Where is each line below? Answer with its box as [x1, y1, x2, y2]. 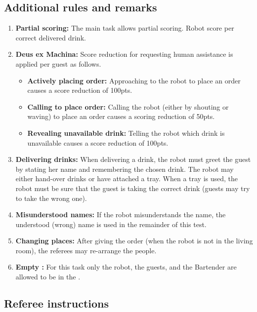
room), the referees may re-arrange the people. [15, 245, 157, 255]
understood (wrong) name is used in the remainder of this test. [15, 219, 207, 229]
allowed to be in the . [15, 272, 81, 282]
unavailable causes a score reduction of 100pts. [27, 137, 169, 148]
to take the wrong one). [15, 193, 87, 203]
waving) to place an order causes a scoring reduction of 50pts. [27, 111, 215, 121]
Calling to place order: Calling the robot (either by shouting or [27, 101, 229, 112]
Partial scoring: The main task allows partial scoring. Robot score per [15, 23, 234, 33]
